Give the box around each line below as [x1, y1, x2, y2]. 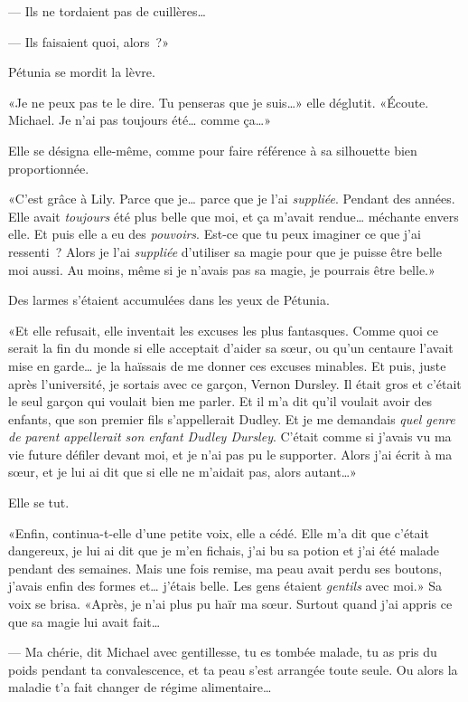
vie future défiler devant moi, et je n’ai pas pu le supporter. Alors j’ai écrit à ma [8, 444, 453, 463]
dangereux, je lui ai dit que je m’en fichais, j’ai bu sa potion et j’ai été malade [8, 541, 439, 560]
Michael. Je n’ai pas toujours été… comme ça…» [8, 110, 271, 129]
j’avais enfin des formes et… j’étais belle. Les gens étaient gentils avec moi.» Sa [8, 576, 442, 595]
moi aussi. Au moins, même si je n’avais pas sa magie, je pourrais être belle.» [8, 260, 435, 279]
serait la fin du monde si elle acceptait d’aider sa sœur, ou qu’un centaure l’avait [8, 338, 454, 357]
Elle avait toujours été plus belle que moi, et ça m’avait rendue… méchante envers [8, 206, 459, 225]
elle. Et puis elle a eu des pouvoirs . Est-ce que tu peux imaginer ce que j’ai [8, 224, 421, 243]
